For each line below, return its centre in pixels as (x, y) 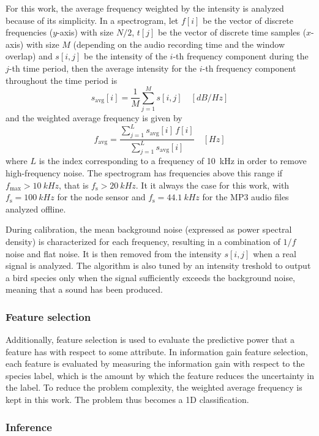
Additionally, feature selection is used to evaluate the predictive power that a (150, 340)
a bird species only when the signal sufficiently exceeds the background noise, (151, 277)
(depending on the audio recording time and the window (179, 44)
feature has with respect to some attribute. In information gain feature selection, (157, 351)
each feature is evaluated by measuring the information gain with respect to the (155, 363)
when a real (275, 253)
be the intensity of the (126, 56)
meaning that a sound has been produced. (84, 289)
